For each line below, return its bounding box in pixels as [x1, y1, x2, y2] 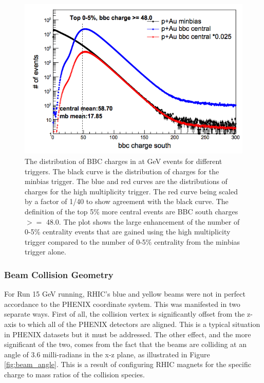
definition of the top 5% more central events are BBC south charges [25, 206, 238, 217]
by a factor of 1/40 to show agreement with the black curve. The [25, 196, 229, 207]
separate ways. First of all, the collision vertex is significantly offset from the [4, 308, 245, 319]
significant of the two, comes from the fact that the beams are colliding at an [4, 339, 247, 350]
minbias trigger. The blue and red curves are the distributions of [25, 176, 228, 187]
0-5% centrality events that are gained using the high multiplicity [25, 226, 231, 237]
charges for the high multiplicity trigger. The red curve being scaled [25, 186, 238, 196]
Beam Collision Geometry [4, 268, 114, 281]
